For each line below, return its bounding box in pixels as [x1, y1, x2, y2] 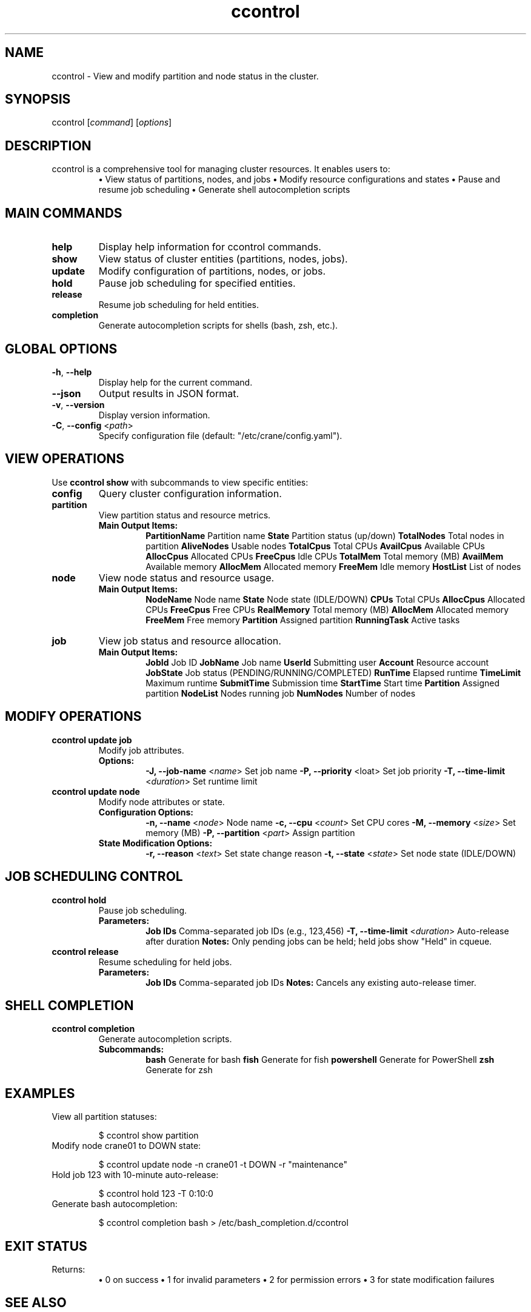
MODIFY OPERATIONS [5, 709, 142, 725]
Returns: [52, 1264, 85, 1275]
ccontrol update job [52, 734, 132, 745]
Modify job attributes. [98, 745, 184, 755]
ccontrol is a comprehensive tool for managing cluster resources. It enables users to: [52, 164, 390, 175]
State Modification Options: [98, 837, 213, 848]
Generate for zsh [145, 1065, 213, 1076]
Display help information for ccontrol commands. [98, 241, 321, 253]
